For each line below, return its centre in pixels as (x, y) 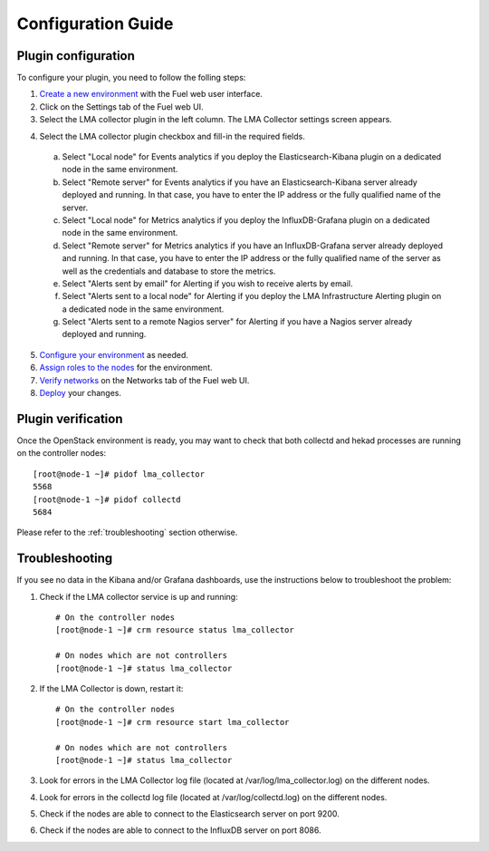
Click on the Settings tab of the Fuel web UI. (121, 106)
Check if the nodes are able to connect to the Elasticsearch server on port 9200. (189, 814)
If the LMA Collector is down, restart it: (111, 688)
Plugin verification (70, 418)
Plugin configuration (76, 56)
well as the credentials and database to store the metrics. (169, 271)
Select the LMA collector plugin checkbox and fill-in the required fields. (172, 136)
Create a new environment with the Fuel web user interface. (151, 94)
